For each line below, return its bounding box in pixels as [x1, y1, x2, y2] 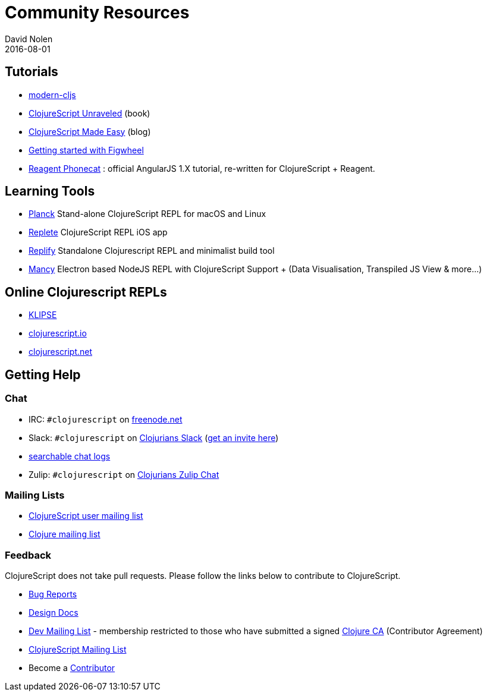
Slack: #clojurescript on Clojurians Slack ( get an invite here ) [29, 432, 279, 443]
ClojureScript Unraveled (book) [29, 108, 150, 118]
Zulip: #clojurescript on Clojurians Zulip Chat [29, 469, 219, 480]
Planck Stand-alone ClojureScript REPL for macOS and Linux [29, 209, 266, 219]
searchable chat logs [29, 451, 111, 461]
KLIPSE [29, 310, 57, 320]
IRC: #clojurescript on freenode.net [29, 414, 183, 424]
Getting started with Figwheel [29, 144, 144, 155]
